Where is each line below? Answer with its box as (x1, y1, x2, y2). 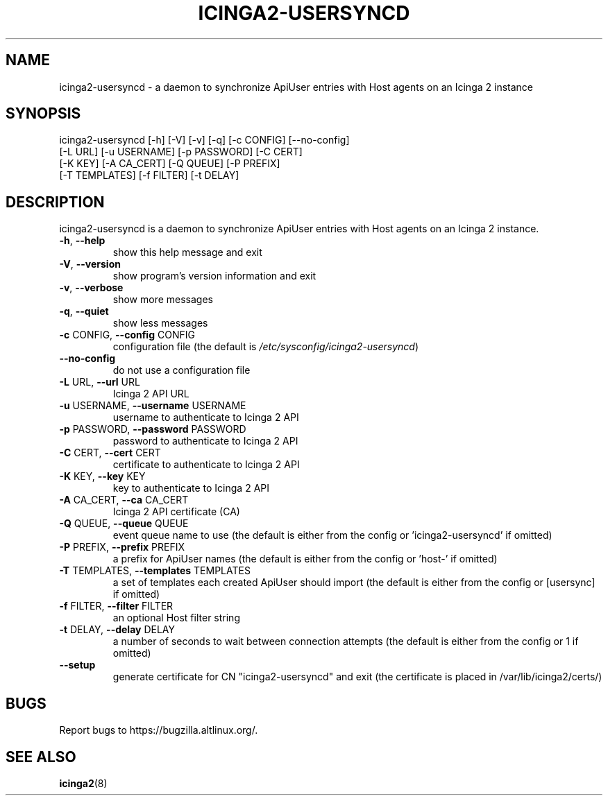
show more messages (112, 293, 214, 306)
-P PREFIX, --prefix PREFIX (59, 541, 185, 553)
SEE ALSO (6, 748, 76, 766)
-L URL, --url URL (59, 376, 140, 388)
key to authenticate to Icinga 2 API (112, 482, 269, 494)
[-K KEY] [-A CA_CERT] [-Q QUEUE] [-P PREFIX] (59, 157, 280, 170)
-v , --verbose (59, 282, 124, 294)
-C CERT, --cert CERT (59, 447, 161, 459)
